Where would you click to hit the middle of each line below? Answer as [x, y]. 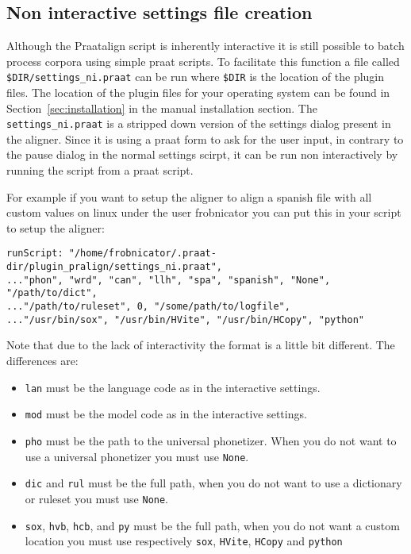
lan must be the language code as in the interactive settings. [173, 387]
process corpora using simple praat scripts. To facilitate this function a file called [203, 61]
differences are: [42, 360]
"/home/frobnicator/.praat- [142, 254]
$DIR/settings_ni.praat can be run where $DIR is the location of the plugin [196, 77]
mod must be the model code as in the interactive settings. [166, 414]
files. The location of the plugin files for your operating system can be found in [198, 92]
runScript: [35, 254]
